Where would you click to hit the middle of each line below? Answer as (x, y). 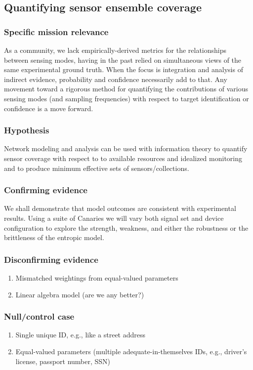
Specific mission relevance (56, 31)
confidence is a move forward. (49, 108)
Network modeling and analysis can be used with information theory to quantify (126, 148)
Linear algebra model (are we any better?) (80, 294)
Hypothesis (27, 130)
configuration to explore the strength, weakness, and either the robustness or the (126, 227)
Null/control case (39, 316)
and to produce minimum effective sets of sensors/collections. (97, 168)
